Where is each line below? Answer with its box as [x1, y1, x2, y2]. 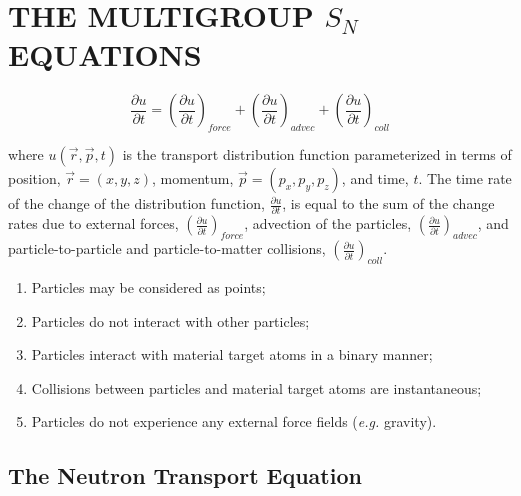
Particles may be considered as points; [31, 277, 266, 298]
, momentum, [152, 168, 234, 189]
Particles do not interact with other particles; [31, 310, 310, 331]
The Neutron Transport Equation [8, 460, 362, 491]
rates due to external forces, [8, 213, 179, 234]
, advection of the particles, [244, 213, 412, 234]
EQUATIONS [8, 34, 202, 75]
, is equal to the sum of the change [282, 193, 495, 214]
